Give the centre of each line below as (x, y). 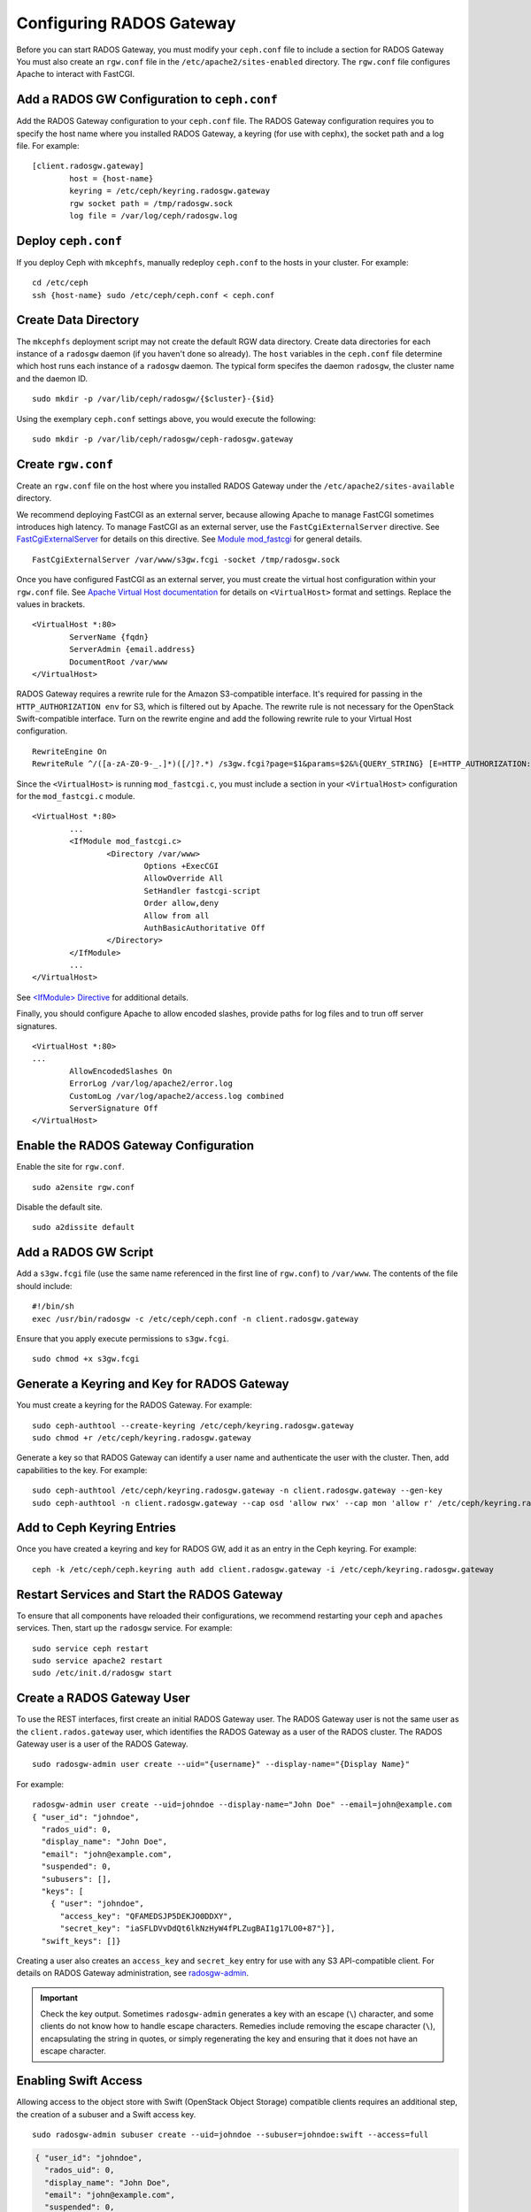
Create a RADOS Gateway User (103, 1698)
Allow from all (177, 915)
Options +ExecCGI (181, 866)
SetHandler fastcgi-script (202, 891)
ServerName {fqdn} (109, 637)
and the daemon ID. (52, 378)
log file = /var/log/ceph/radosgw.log (154, 215)
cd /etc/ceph (60, 283)
